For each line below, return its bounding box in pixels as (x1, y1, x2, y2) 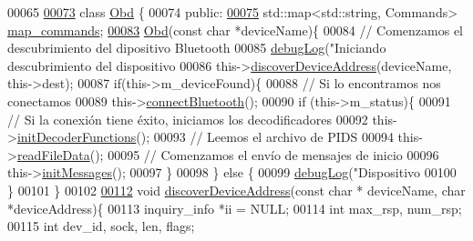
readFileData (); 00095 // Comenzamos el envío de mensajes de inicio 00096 (16, 145, 439, 164)
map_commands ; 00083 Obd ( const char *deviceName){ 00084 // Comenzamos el (7, 20, 464, 39)
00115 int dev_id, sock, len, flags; (7, 216, 195, 236)
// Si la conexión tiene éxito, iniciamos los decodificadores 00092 (7, 109, 368, 128)
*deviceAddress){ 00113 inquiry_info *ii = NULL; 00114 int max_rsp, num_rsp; (7, 198, 462, 217)
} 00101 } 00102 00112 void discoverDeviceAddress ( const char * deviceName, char (7, 180, 466, 199)
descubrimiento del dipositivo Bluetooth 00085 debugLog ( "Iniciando (7, 38, 386, 57)
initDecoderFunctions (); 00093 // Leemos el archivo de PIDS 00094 (16, 127, 394, 146)
